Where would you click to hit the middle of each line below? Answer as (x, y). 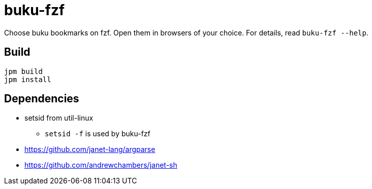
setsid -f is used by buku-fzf (98, 134)
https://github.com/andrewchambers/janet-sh (101, 165)
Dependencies (42, 99)
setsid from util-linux (59, 118)
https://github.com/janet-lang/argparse (90, 149)
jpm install (28, 79)
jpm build (23, 71)
